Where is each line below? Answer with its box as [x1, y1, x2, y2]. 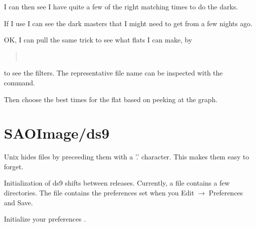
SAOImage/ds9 [4, 123, 110, 143]
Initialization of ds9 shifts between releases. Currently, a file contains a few [4, 178, 230, 188]
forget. [4, 161, 24, 171]
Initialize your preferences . [4, 214, 86, 224]
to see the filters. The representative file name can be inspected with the [4, 68, 223, 78]
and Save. [4, 197, 33, 207]
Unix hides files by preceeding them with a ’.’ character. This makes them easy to [4, 151, 249, 162]
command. [4, 77, 35, 87]
